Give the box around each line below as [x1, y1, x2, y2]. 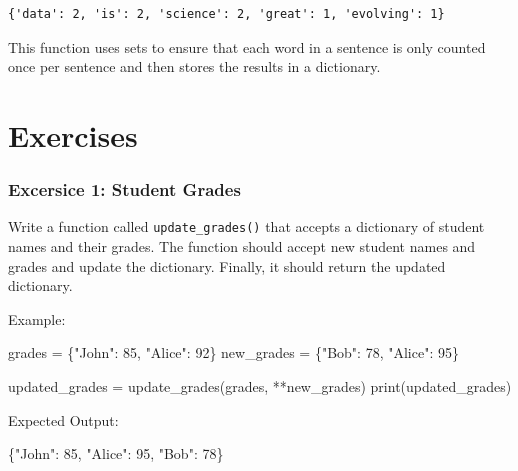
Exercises [8, 114, 138, 155]
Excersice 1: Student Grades [8, 177, 241, 202]
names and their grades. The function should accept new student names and [8, 236, 476, 257]
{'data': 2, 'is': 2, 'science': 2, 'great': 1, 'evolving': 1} [8, 7, 445, 21]
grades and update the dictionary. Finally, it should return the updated [8, 255, 446, 276]
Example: [8, 308, 66, 329]
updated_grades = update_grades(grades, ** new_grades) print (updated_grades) [8, 376, 512, 396]
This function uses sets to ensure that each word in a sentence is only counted [8, 36, 486, 57]
